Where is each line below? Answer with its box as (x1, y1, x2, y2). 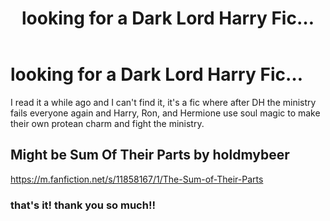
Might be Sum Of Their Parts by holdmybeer (10, 147, 290, 164)
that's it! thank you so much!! (10, 198, 156, 212)
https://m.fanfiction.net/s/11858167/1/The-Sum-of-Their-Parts (10, 173, 264, 185)
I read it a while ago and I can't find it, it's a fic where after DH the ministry (10, 96, 317, 108)
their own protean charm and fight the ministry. (10, 117, 205, 129)
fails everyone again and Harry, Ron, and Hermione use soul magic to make (10, 107, 321, 119)
